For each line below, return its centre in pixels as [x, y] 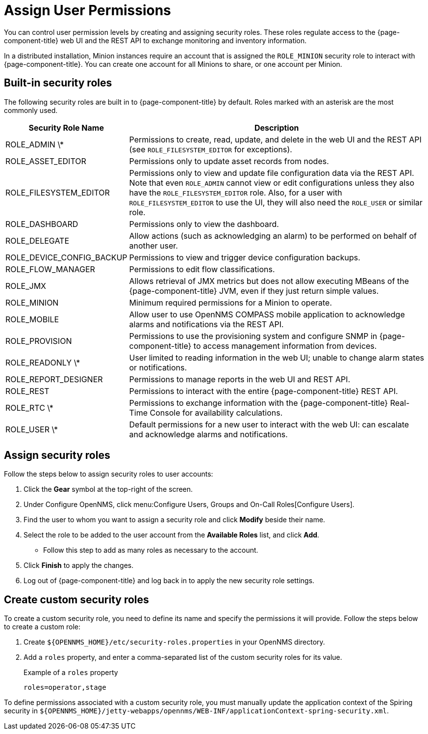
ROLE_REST [27, 391]
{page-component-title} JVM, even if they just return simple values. [254, 291]
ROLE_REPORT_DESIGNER [54, 379]
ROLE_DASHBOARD [42, 224]
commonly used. [31, 110]
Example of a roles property [71, 673]
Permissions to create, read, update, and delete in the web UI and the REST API [275, 139]
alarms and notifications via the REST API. [206, 324]
